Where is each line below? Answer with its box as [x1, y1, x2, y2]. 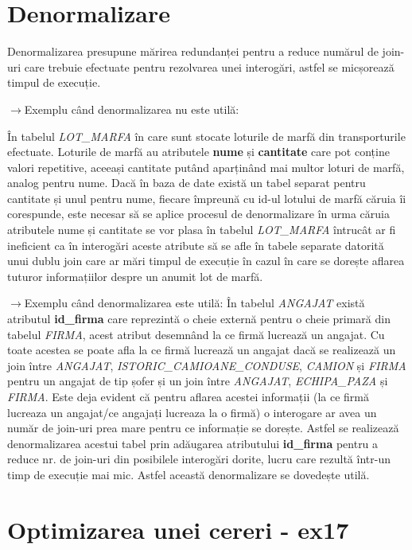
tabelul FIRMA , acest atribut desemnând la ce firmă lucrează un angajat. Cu [7, 326, 385, 342]
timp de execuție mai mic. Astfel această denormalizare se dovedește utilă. [7, 466, 370, 482]
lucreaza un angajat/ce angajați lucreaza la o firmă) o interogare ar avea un [7, 404, 377, 420]
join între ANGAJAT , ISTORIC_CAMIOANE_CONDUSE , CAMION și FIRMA [7, 357, 406, 373]
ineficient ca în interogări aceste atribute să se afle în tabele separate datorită [7, 236, 384, 253]
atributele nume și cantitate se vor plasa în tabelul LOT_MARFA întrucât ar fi [7, 221, 396, 238]
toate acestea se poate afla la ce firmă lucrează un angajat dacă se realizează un [7, 341, 396, 358]
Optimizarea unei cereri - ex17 [7, 513, 349, 545]
